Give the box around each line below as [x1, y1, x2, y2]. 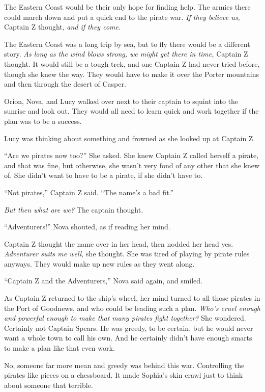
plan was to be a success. [4, 115, 82, 126]
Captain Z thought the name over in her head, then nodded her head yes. [4, 238, 233, 249]
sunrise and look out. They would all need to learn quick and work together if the [4, 106, 259, 116]
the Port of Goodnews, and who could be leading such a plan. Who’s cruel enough [4, 302, 260, 313]
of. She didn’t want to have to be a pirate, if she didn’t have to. [4, 170, 203, 180]
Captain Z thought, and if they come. [4, 21, 121, 32]
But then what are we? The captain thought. [4, 204, 143, 215]
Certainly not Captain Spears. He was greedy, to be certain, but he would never [4, 322, 253, 333]
